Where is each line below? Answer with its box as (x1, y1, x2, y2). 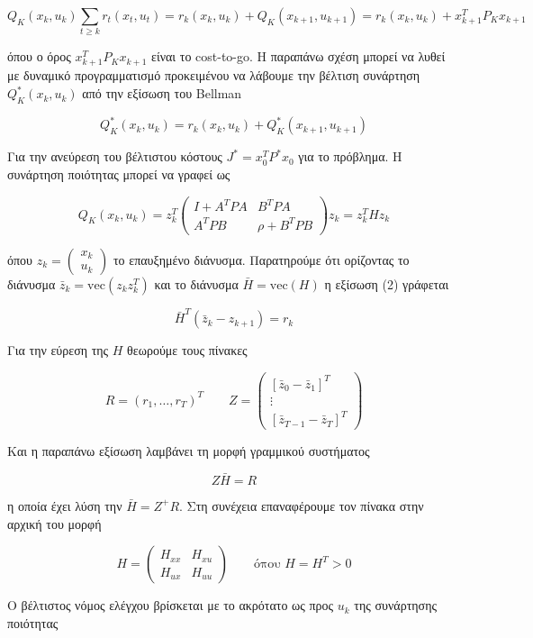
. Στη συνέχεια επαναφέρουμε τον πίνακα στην (179, 496, 424, 515)
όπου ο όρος (7, 47, 71, 66)
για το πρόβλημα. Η (298, 147, 402, 166)
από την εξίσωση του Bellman (82, 84, 242, 103)
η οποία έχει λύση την (7, 496, 122, 515)
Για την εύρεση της (7, 341, 109, 360)
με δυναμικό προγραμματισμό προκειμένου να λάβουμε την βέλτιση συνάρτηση (7, 66, 420, 85)
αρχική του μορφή (7, 514, 102, 533)
